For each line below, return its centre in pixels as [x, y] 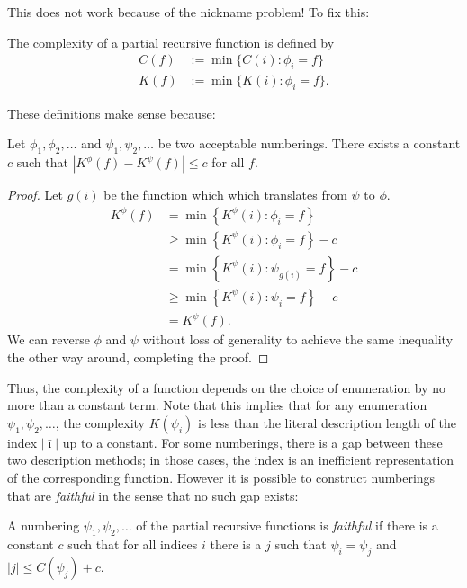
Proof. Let [35, 195]
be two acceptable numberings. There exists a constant [309, 143]
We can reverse [49, 339]
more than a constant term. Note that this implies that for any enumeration [217, 405]
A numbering [44, 526]
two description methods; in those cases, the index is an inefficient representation [231, 460]
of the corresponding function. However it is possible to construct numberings [221, 478]
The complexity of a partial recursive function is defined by [171, 42]
